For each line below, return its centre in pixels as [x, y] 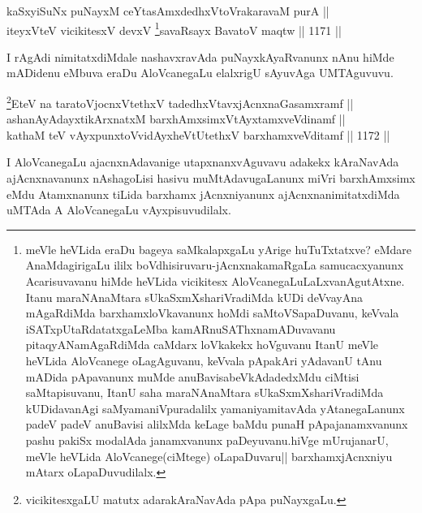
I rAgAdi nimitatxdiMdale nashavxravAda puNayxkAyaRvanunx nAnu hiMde [200, 56]
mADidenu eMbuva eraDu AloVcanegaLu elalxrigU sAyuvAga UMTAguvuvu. [200, 73]
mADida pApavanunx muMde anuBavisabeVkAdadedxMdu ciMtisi [192, 376]
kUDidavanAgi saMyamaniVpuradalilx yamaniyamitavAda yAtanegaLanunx [215, 408]
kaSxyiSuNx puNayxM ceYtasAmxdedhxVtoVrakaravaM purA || [168, 11]
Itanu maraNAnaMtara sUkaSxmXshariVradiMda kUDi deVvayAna [194, 297]
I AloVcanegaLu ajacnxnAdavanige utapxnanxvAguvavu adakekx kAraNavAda [203, 162]
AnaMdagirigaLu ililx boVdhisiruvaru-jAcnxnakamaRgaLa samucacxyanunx [215, 265]
